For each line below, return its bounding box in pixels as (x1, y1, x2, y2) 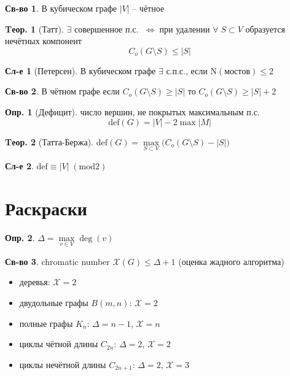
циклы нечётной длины (19, 358, 106, 370)
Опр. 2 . (5, 231, 35, 244)
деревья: (19, 275, 50, 288)
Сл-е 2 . (5, 159, 34, 172)
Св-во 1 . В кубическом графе (5, 2, 117, 14)
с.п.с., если (166, 64, 208, 77)
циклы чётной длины (19, 337, 98, 350)
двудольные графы (19, 296, 88, 309)
